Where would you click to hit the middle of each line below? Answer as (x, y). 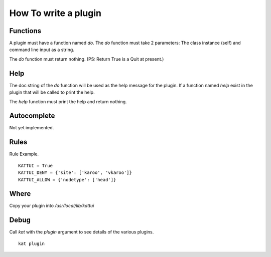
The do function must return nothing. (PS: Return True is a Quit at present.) (87, 59)
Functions (25, 31)
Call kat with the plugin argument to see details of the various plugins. (82, 232)
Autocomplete (32, 116)
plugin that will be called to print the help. (52, 92)
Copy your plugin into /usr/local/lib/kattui (52, 206)
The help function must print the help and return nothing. (68, 101)
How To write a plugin (55, 13)
